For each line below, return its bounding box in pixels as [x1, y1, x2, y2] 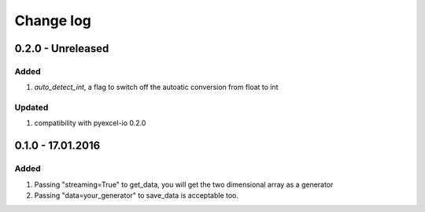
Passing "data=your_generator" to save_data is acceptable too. [34, 191, 239, 200]
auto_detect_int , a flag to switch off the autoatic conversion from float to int [34, 83, 279, 92]
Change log [14, 12, 92, 29]
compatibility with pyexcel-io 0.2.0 [34, 118, 146, 128]
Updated [14, 102, 49, 113]
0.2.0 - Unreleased [14, 42, 109, 55]
